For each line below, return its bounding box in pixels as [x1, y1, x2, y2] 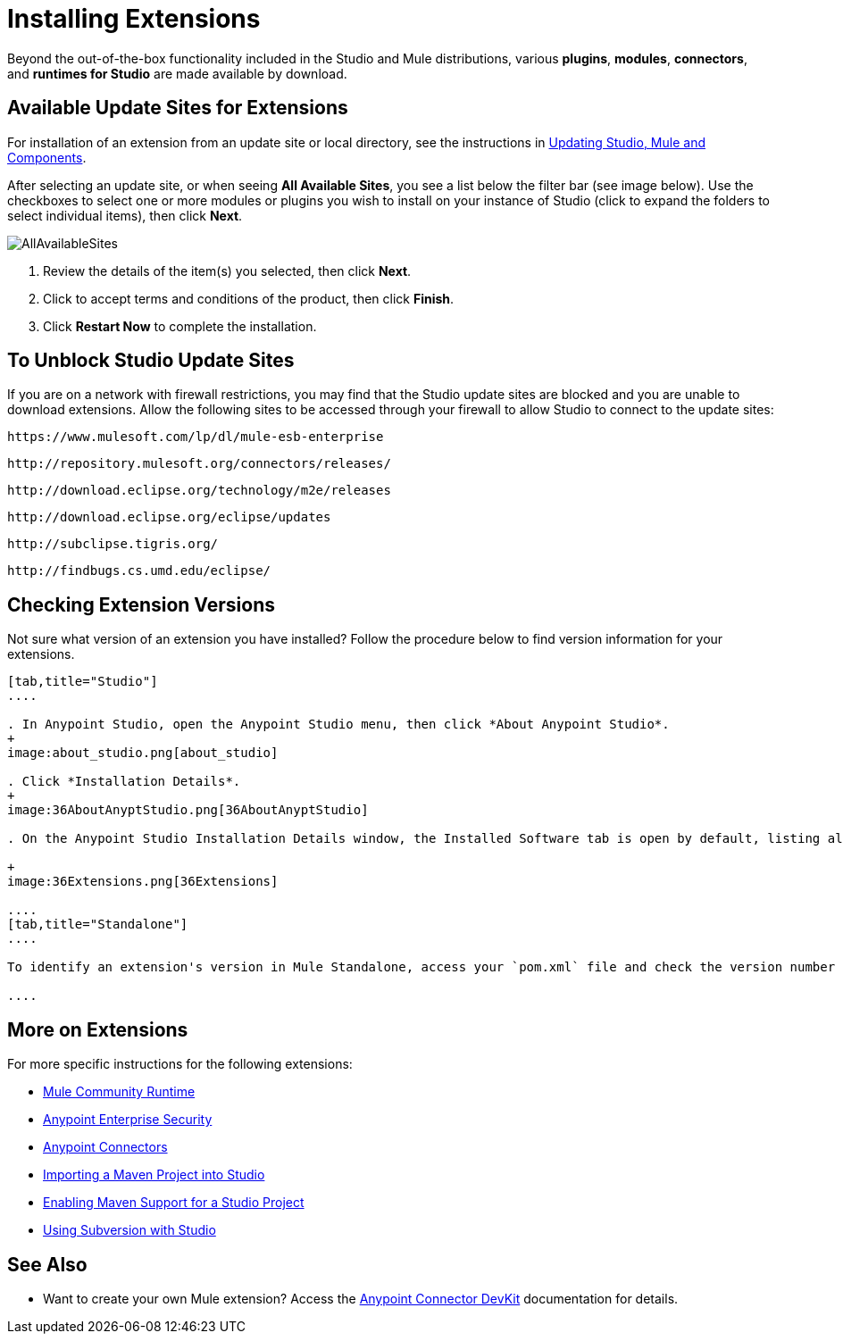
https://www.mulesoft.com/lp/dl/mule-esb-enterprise [7, 429, 384, 445]
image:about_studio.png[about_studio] [7, 745, 279, 761]
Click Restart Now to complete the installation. [43, 318, 317, 334]
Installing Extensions [7, 4, 261, 34]
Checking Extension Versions [7, 593, 275, 616]
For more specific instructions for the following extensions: [7, 1056, 353, 1072]
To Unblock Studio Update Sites [7, 349, 295, 372]
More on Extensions [7, 1018, 188, 1041]
